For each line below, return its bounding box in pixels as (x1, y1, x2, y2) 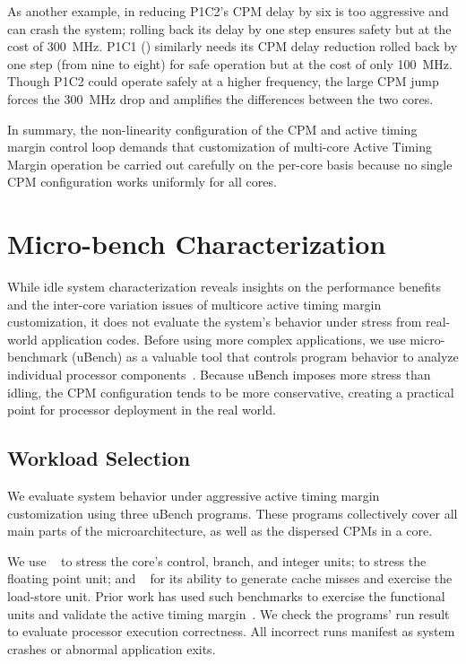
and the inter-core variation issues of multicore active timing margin (7, 294, 382, 313)
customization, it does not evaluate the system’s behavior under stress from (7, 312, 422, 331)
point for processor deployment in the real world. (7, 400, 276, 419)
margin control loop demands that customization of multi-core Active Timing (7, 137, 432, 156)
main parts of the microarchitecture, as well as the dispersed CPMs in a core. (7, 521, 433, 540)
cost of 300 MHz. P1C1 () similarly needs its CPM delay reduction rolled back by (7, 37, 458, 56)
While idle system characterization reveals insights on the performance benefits (7, 277, 442, 296)
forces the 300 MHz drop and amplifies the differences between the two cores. (7, 89, 434, 108)
